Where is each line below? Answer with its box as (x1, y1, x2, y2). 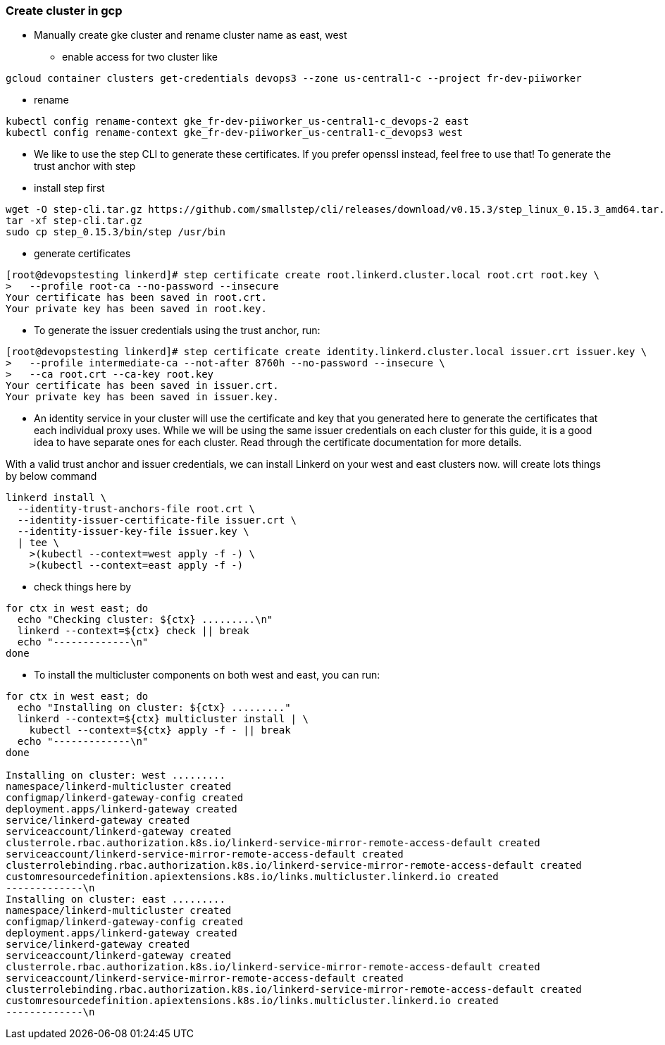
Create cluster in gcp (6, 4, 123, 18)
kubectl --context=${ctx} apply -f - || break (29, 724, 291, 736)
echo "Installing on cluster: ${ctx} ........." (17, 702, 291, 714)
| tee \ (17, 537, 59, 549)
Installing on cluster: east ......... (6, 893, 225, 905)
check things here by (34, 581, 132, 593)
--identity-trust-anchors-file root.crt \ (17, 503, 256, 515)
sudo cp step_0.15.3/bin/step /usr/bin (6, 226, 225, 238)
